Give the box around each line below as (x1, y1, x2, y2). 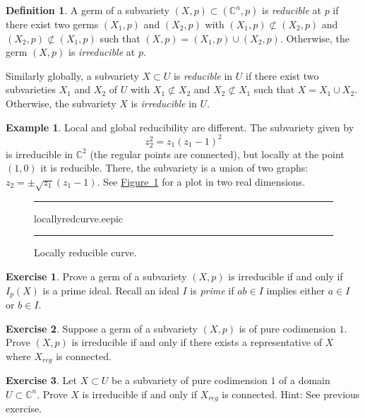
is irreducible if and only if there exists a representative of (71, 335, 322, 350)
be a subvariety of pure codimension (111, 373, 268, 388)
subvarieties (6, 82, 56, 97)
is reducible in (173, 68, 233, 83)
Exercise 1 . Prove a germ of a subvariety (6, 268, 187, 283)
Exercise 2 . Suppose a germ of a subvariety (6, 321, 198, 335)
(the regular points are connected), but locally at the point (90, 146, 345, 161)
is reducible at (262, 3, 321, 17)
